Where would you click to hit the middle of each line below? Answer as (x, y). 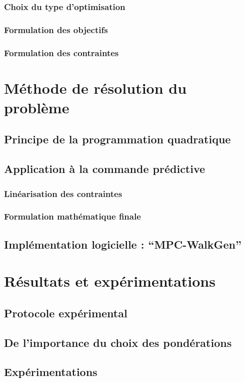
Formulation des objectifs (56, 29)
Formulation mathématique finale (72, 216)
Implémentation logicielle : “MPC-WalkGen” (123, 244)
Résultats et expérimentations (110, 281)
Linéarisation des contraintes (63, 193)
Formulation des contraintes (61, 52)
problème (37, 107)
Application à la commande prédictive (105, 169)
